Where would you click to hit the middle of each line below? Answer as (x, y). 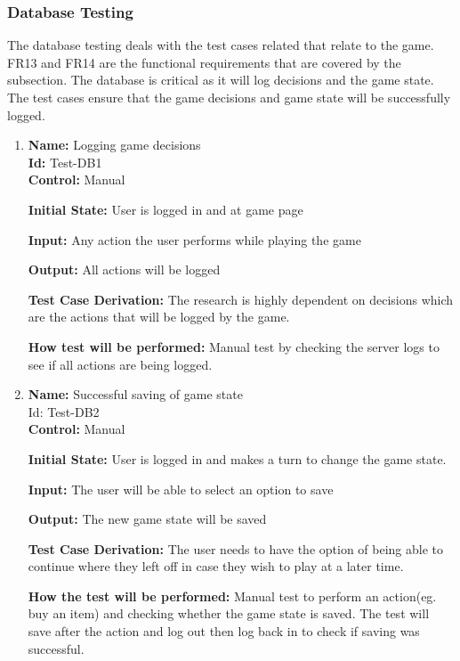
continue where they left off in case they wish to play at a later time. (216, 566)
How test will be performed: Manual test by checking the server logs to (234, 346)
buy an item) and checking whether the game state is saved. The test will (229, 613)
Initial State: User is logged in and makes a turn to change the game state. (237, 458)
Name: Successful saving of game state (135, 394)
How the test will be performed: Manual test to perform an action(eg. (232, 596)
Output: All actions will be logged (124, 269)
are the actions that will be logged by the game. (159, 317)
